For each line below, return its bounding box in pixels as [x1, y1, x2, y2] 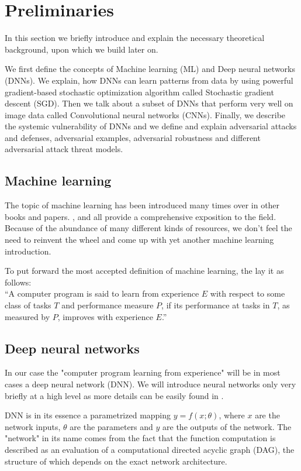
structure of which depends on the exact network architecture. [5, 455, 227, 467]
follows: [5, 276, 32, 288]
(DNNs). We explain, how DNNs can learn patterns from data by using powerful [5, 74, 293, 86]
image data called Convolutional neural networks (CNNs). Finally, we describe [5, 108, 286, 121]
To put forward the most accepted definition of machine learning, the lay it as [5, 264, 284, 277]
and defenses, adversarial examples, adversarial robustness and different [5, 131, 261, 143]
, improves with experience [57, 310, 153, 322]
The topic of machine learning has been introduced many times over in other [5, 199, 280, 211]
